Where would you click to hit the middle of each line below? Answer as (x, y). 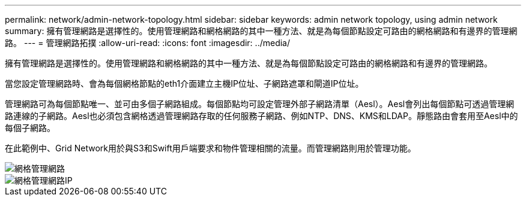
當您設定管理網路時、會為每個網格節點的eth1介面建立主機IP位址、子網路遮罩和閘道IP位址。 (184, 83)
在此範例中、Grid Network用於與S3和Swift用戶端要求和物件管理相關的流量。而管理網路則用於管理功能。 (210, 148)
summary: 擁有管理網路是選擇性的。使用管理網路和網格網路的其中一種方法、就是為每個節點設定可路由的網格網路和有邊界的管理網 (261, 31)
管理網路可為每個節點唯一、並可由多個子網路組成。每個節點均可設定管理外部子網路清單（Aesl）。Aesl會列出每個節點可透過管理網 (260, 104)
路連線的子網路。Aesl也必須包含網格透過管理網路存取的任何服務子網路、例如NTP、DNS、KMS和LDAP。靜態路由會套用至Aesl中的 (261, 116)
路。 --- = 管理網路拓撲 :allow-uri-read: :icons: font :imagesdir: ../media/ (148, 43)
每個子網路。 (30, 128)
